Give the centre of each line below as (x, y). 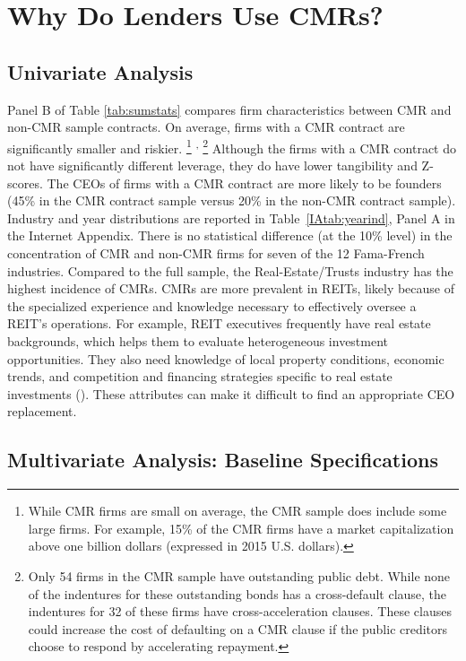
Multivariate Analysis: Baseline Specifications (223, 460)
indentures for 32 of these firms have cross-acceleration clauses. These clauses (240, 611)
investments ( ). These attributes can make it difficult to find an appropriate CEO (231, 393)
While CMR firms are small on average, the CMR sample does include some (237, 511)
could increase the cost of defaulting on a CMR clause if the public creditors (238, 628)
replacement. (42, 411)
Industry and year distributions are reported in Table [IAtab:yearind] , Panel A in (231, 217)
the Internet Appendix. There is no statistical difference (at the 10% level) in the (230, 235)
